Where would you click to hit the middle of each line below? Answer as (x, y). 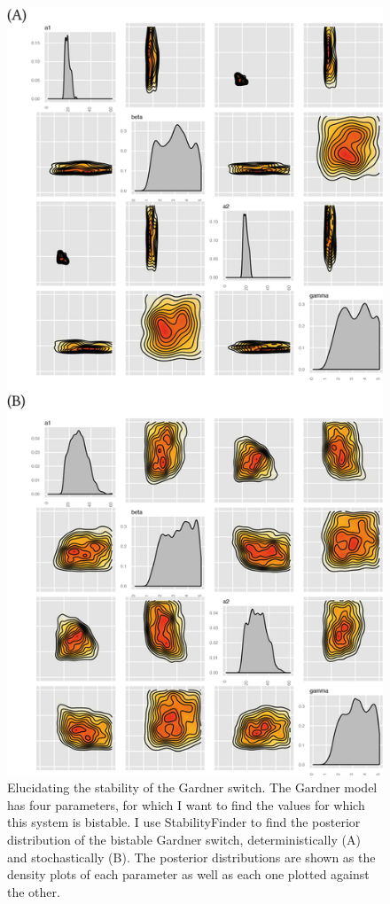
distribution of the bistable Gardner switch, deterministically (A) (184, 839)
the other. (34, 891)
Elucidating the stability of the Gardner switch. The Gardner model (192, 787)
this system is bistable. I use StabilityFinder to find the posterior (184, 822)
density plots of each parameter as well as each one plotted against (188, 874)
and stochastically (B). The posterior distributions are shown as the (191, 857)
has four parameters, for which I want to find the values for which (186, 804)
